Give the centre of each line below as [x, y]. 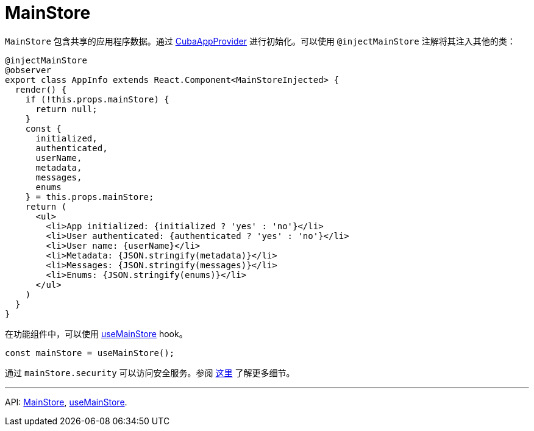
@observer [28, 70]
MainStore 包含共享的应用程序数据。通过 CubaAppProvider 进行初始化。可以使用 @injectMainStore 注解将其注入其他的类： [260, 41]
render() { [41, 89]
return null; [66, 109]
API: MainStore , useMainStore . [66, 402]
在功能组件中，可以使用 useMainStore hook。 [96, 333]
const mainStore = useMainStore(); [90, 353]
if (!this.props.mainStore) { [97, 99]
